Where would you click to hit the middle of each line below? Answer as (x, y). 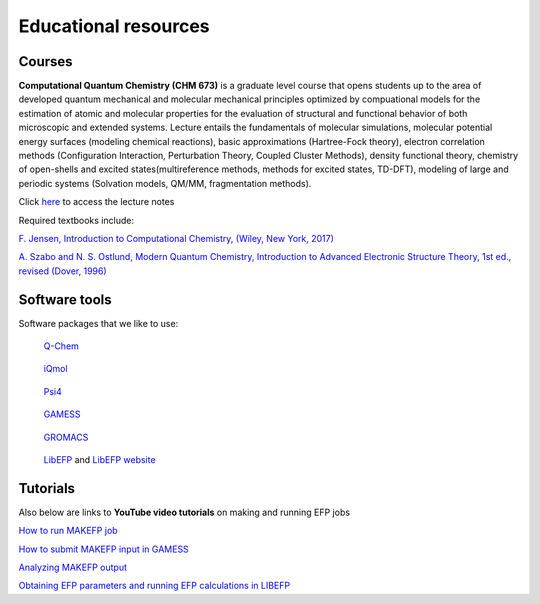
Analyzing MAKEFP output (72, 567)
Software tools (65, 299)
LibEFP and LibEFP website (99, 459)
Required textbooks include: (76, 220)
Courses (46, 61)
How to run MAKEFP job (68, 531)
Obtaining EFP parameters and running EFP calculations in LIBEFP (154, 586)
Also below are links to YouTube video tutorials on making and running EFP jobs (184, 512)
